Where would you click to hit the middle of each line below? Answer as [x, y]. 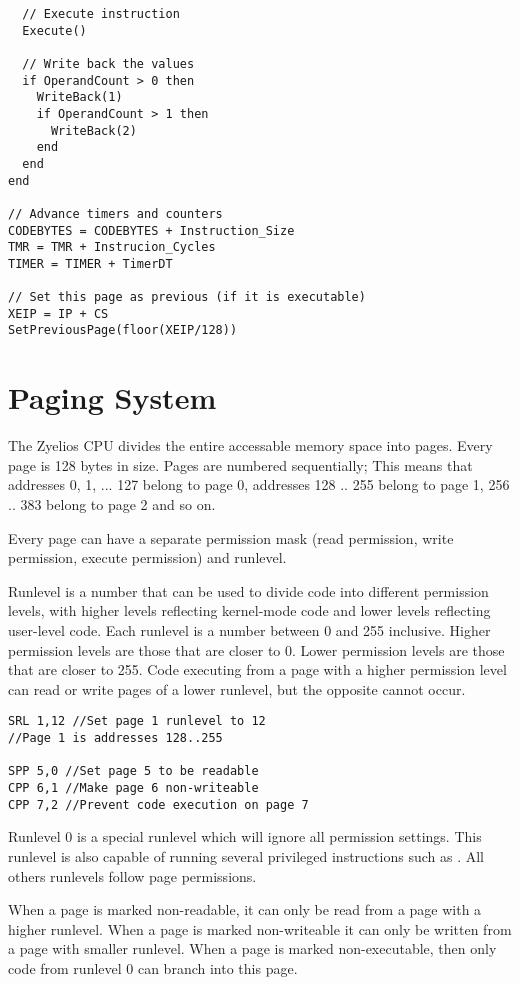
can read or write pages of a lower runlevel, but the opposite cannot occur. [237, 688]
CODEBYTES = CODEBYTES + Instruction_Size [151, 230]
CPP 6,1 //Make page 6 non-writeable [133, 788]
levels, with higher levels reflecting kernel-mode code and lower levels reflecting [249, 610]
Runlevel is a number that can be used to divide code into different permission [248, 590]
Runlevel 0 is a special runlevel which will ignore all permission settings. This [245, 836]
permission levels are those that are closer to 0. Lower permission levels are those [256, 649]
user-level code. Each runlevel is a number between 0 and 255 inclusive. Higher [249, 630]
